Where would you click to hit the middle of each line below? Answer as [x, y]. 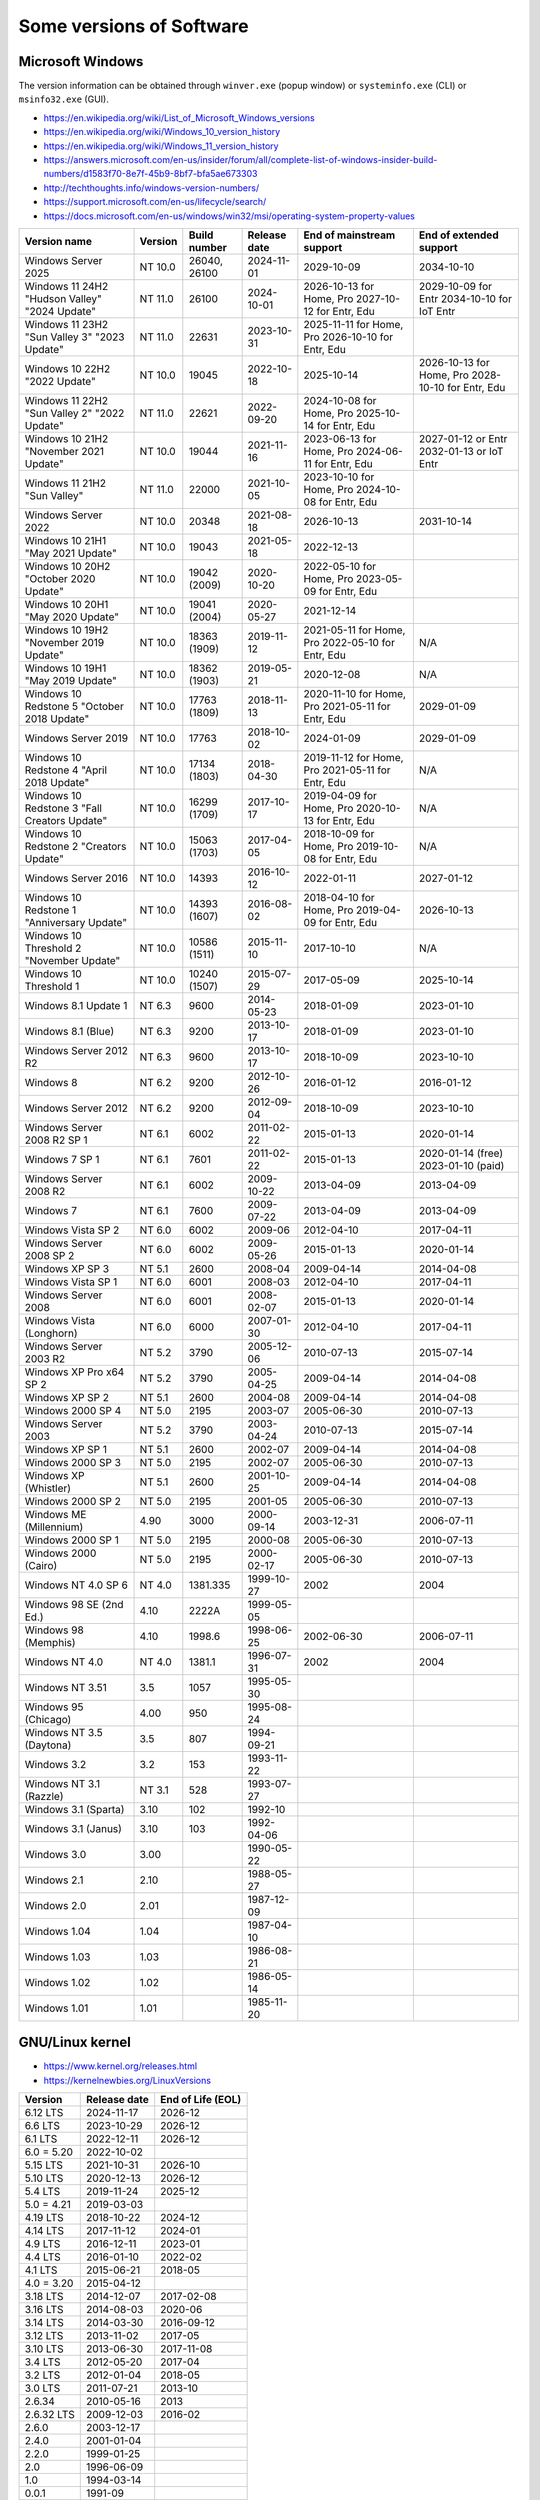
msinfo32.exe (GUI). [63, 99]
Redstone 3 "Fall [63, 808]
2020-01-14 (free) [461, 1153]
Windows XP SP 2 [67, 1397]
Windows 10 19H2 [66, 630]
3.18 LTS [44, 2297]
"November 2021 [64, 451]
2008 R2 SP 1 [56, 1140]
